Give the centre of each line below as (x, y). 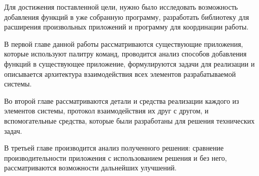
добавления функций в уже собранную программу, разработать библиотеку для (127, 17)
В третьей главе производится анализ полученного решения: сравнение (114, 148)
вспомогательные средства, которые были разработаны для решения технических (129, 120)
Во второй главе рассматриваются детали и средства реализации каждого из (122, 100)
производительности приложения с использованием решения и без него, (116, 157)
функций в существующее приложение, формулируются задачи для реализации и (129, 63)
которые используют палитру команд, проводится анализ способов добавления (125, 54)
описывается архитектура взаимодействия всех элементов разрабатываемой (120, 74)
